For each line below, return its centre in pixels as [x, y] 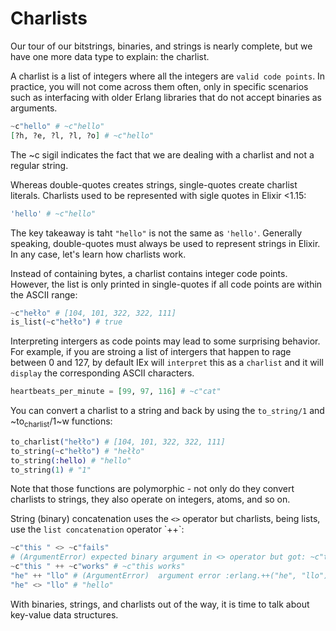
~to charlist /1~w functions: [61, 422]
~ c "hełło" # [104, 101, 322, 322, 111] [93, 313]
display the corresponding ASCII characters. [102, 373]
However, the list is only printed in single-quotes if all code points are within [166, 284]
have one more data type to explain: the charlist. [110, 56]
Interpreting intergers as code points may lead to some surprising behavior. [165, 341]
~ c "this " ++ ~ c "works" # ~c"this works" [98, 567]
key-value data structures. [64, 614]
